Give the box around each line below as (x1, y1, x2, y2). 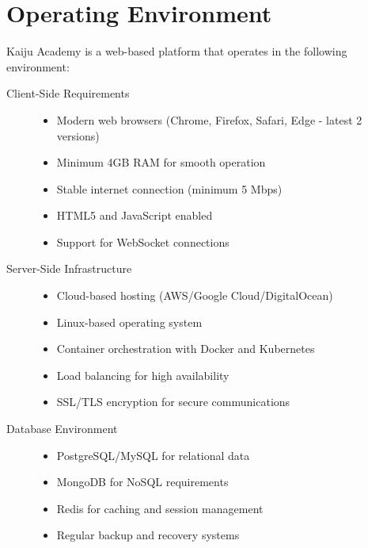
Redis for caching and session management (56, 500, 264, 516)
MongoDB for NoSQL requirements (56, 473, 229, 490)
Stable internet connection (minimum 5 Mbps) (56, 180, 283, 197)
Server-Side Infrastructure (6, 260, 132, 277)
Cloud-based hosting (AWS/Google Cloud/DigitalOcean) (56, 287, 333, 304)
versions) (56, 127, 100, 144)
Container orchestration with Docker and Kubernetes (56, 340, 315, 357)
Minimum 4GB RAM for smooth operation (56, 154, 266, 171)
